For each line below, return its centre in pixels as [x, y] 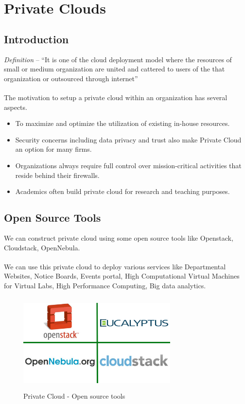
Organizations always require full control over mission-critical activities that [128, 165]
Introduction [36, 39]
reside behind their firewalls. [57, 175]
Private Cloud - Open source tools [74, 396]
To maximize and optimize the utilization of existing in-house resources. [122, 123]
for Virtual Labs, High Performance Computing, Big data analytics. [105, 285]
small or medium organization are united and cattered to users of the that [114, 69]
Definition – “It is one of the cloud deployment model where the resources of [118, 59]
